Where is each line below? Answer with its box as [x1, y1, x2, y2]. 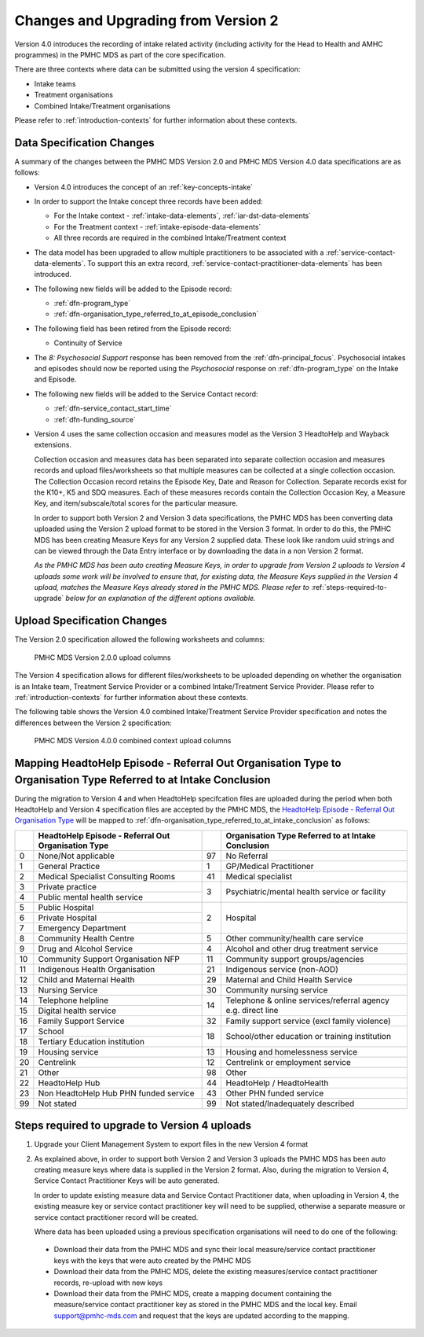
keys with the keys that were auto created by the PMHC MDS [53, 1255, 251, 1265]
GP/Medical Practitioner [225, 860, 314, 871]
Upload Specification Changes [14, 614, 168, 628]
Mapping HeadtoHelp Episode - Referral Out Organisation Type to [14, 756, 342, 770]
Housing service [38, 1046, 99, 1057]
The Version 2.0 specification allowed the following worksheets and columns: [14, 635, 265, 644]
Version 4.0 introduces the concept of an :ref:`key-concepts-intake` [34, 182, 254, 192]
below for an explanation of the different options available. [65, 594, 256, 603]
